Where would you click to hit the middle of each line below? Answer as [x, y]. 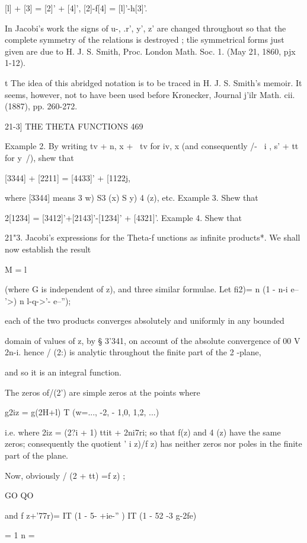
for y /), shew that [39, 157]
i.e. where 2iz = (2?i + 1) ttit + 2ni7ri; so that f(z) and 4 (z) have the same [143, 432]
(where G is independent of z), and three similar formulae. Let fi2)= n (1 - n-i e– [152, 289]
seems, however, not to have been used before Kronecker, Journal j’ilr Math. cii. [150, 94]
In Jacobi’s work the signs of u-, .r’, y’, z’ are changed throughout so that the [145, 28]
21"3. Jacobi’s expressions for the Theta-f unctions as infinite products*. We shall [153, 237]
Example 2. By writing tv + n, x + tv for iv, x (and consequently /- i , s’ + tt [152, 146]
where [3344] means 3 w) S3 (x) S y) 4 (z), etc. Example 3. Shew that [132, 198]
